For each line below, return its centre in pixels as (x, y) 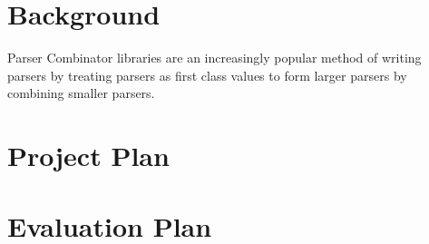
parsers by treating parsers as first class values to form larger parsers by (207, 75)
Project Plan (88, 156)
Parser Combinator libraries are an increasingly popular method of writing (214, 58)
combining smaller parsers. (81, 93)
